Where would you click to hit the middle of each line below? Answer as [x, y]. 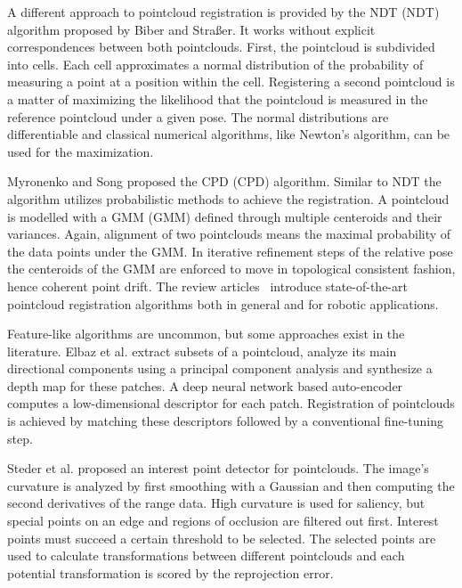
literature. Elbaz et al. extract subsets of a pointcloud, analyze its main [202, 351]
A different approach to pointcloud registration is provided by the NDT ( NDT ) [223, 12]
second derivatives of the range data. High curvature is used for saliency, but [216, 503]
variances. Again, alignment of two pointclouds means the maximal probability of [229, 234]
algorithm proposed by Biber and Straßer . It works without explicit [191, 29]
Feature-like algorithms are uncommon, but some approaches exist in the [206, 334]
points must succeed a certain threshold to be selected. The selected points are [222, 538]
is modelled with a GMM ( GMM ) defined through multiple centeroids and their [225, 216]
